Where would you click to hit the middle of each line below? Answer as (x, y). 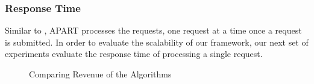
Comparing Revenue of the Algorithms (100, 74)
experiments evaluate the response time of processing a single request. (134, 54)
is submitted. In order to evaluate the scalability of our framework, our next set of (157, 42)
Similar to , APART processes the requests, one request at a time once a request (153, 30)
